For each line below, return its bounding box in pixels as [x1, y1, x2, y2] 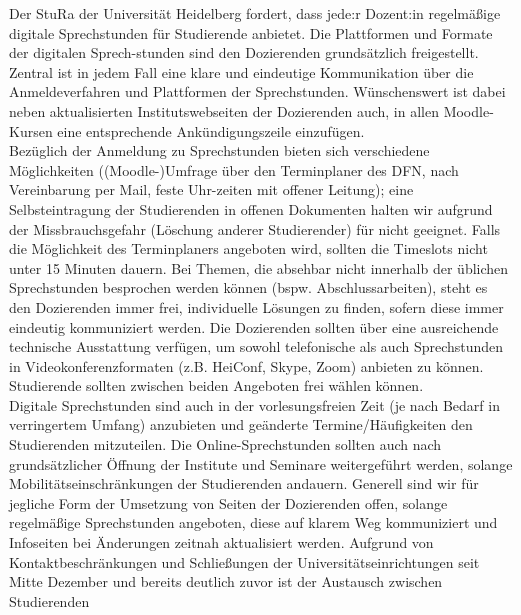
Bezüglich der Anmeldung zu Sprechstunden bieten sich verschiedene [9, 140, 430, 161]
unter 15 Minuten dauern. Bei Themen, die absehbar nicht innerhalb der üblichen [9, 257, 509, 278]
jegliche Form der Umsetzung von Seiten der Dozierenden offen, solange [9, 492, 448, 513]
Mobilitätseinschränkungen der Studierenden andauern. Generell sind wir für [9, 473, 479, 494]
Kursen [9, 120, 53, 141]
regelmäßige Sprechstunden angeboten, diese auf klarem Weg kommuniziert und [9, 512, 498, 533]
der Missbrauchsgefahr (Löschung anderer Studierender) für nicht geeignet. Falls [9, 218, 501, 239]
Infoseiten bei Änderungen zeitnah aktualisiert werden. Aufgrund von [9, 532, 434, 553]
